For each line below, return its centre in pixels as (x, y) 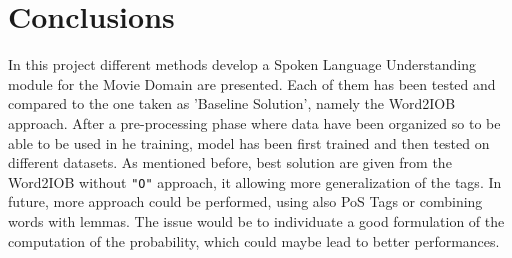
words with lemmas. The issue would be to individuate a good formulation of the (256, 220)
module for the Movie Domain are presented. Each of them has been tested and (252, 83)
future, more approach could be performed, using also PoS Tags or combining (245, 201)
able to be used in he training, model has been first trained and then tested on (249, 142)
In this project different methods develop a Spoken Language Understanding (242, 64)
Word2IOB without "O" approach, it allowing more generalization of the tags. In (255, 181)
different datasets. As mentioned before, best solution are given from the (230, 162)
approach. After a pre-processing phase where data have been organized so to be (254, 122)
